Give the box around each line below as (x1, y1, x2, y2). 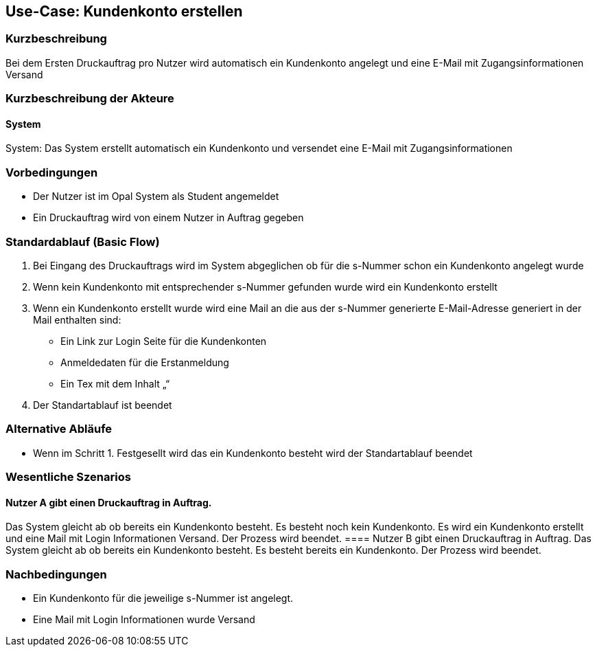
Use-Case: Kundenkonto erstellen (5, 3, 243, 20)
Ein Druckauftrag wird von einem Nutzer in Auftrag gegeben (33, 212, 304, 224)
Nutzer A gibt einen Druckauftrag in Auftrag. (5, 496, 212, 508)
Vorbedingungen (5, 165, 98, 179)
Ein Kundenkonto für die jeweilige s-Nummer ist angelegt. (33, 592, 294, 604)
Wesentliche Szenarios (5, 470, 131, 484)
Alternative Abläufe (5, 422, 113, 436)
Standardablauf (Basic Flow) (5, 234, 160, 249)
